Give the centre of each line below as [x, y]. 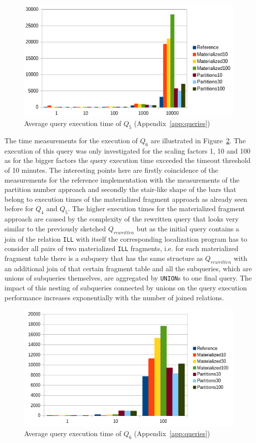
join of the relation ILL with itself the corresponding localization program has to [126, 238]
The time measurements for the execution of [71, 141]
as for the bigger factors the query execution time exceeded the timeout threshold [128, 160]
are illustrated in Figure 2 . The [198, 141]
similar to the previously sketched [55, 228]
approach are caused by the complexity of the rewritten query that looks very [122, 219]
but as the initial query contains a [188, 228]
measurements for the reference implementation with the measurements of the [122, 179]
